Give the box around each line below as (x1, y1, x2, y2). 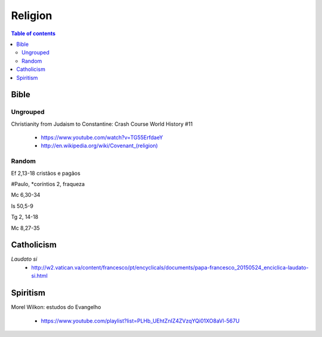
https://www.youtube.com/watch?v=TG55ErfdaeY (41, 134, 163, 141)
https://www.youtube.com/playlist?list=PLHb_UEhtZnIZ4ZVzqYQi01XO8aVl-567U (41, 317, 240, 324)
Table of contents (11, 30, 56, 37)
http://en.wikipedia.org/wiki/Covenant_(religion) (41, 142, 158, 149)
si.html (31, 272, 48, 280)
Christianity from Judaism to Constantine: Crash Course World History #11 (11, 120, 193, 128)
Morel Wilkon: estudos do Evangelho (11, 304, 101, 311)
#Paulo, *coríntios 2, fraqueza (11, 180, 85, 187)
